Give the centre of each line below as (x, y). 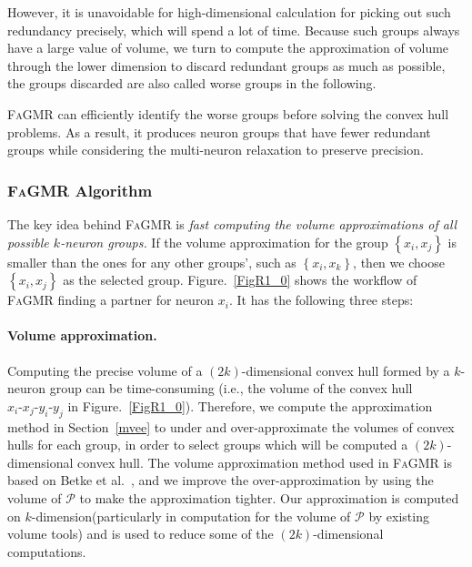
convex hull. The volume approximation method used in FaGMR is (265, 462)
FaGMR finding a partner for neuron (111, 300)
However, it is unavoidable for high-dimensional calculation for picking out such (229, 12)
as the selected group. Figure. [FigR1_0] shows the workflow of (240, 280)
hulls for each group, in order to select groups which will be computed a (208, 445)
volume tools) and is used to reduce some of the (141, 534)
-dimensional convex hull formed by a (346, 370)
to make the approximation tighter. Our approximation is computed (269, 497)
